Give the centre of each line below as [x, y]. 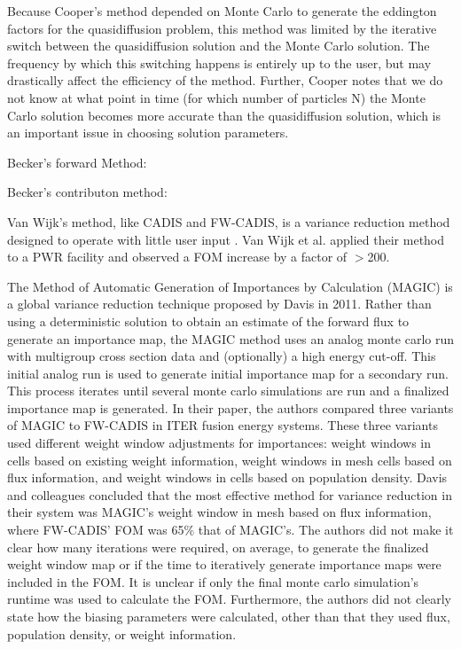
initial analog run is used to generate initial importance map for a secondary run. [228, 373]
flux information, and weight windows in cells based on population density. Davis [227, 477]
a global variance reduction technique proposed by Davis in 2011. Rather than [219, 304]
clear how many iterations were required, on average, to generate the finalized [218, 547]
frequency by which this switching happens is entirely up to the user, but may [219, 63]
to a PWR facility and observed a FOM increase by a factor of [177, 257]
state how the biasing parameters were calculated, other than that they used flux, [229, 616]
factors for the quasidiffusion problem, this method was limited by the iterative [222, 28]
